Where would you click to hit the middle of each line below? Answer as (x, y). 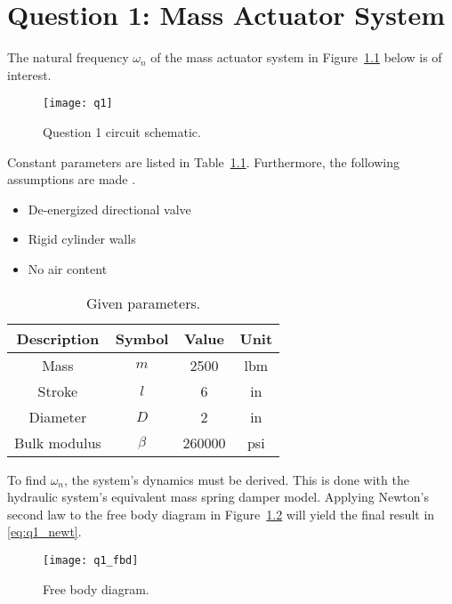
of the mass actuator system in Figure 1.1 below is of (296, 57)
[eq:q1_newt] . (44, 532)
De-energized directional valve (109, 209)
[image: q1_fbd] (91, 560)
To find (27, 479)
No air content (68, 268)
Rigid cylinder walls (82, 239)
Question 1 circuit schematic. (122, 131)
